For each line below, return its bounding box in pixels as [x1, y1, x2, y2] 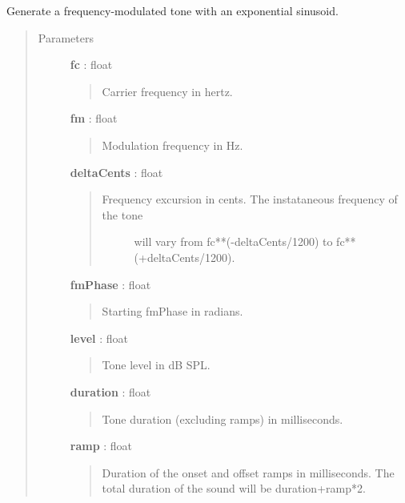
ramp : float [70, 437, 133, 454]
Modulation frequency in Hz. [102, 136, 243, 153]
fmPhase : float [70, 276, 151, 292]
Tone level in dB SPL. [102, 356, 211, 373]
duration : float [70, 383, 151, 400]
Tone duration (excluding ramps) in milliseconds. [102, 410, 343, 427]
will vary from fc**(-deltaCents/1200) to [134, 233, 333, 250]
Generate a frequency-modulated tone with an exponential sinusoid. [6, 2, 339, 18]
